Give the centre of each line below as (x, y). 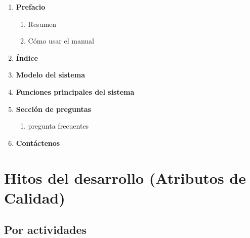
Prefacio (31, 7)
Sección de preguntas (53, 109)
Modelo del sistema (50, 75)
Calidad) (35, 197)
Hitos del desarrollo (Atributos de (125, 177)
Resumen (42, 24)
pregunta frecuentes (58, 126)
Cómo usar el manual (61, 41)
